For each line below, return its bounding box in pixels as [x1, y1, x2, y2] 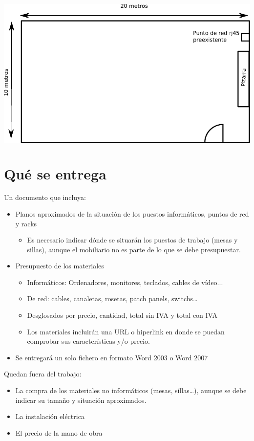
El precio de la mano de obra [15, 427, 103, 438]
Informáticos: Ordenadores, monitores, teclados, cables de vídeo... [27, 277, 223, 287]
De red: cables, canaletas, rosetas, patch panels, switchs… [27, 293, 198, 304]
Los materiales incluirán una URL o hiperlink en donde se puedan [27, 326, 225, 336]
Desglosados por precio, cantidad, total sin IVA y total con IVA [27, 310, 218, 320]
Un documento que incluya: [4, 192, 86, 202]
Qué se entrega [4, 164, 106, 184]
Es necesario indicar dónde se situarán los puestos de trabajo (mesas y [27, 235, 238, 245]
